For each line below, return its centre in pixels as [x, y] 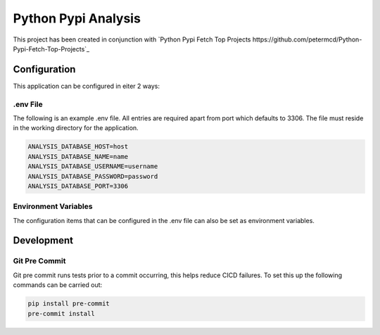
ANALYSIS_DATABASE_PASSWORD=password [93, 176]
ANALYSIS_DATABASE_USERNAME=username [93, 166]
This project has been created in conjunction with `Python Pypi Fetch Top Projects [132, 39]
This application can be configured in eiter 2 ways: [86, 86]
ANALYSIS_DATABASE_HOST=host [78, 147]
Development [43, 240]
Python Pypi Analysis [77, 18]
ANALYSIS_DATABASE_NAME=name [78, 156]
